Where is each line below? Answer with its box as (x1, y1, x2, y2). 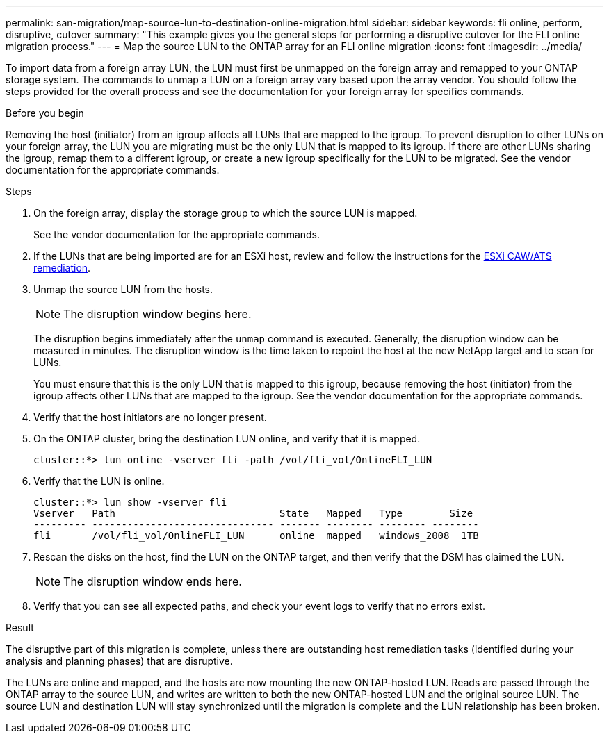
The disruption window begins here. (63, 307, 252, 321)
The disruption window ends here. (63, 574, 242, 588)
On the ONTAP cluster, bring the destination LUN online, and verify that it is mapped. (33, 433, 421, 445)
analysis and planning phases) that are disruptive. (6, 655, 233, 667)
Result (6, 622, 34, 633)
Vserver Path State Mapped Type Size (33, 508, 473, 519)
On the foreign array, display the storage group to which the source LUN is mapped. (33, 207, 418, 219)
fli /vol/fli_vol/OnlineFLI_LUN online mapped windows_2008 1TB (33, 530, 479, 541)
